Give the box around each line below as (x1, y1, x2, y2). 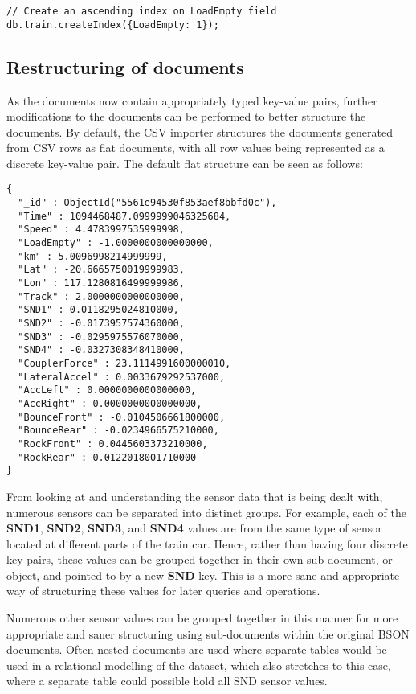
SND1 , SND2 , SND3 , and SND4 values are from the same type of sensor (6, 519, 382, 536)
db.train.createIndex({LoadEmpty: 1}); (6, 18, 219, 31)
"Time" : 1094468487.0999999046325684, (18, 210, 231, 222)
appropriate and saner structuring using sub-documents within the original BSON (6, 625, 410, 642)
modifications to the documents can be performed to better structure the (6, 108, 366, 125)
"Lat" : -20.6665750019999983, (18, 264, 185, 276)
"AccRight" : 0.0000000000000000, (18, 397, 202, 409)
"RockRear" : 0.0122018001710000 (18, 451, 197, 463)
